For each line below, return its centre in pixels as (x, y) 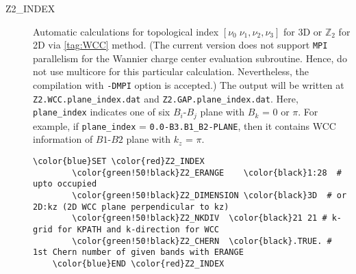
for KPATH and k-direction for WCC (138, 229)
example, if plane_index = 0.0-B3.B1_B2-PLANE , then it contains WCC (185, 125)
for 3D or (303, 31)
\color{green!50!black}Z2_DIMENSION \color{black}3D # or (209, 196)
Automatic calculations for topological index (126, 31)
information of (63, 139)
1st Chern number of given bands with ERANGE (138, 252)
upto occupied (65, 184)
